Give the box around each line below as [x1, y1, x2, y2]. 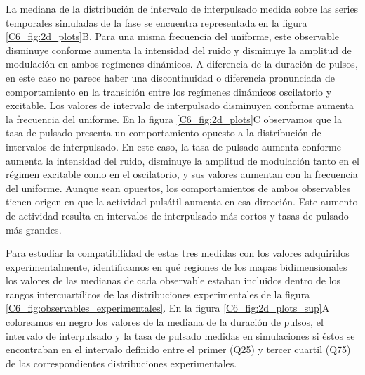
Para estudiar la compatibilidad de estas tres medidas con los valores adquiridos [6, 246, 350, 260]
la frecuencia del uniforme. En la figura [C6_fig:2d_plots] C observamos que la [6, 111, 342, 126]
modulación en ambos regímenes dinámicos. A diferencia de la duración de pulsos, [6, 56, 358, 71]
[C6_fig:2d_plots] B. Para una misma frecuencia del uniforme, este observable [6, 29, 339, 44]
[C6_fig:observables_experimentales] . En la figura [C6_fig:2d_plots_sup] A [6, 300, 330, 315]
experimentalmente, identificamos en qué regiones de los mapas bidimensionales [6, 259, 347, 274]
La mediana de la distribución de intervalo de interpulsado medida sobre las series [6, 1, 359, 15]
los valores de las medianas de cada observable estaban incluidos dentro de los [6, 273, 341, 288]
